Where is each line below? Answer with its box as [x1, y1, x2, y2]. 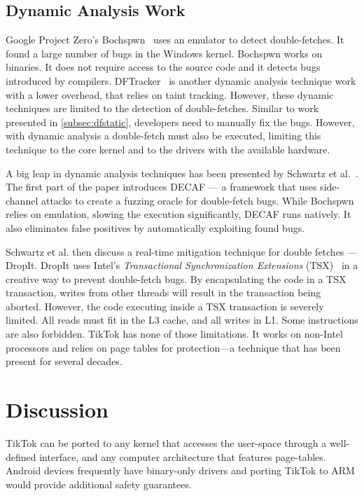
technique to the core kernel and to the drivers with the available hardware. [6, 142, 330, 156]
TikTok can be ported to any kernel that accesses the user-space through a [6, 435, 327, 450]
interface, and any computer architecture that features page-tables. [39, 449, 326, 464]
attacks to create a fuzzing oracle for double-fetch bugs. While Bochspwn [41, 193, 354, 207]
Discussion [6, 395, 108, 424]
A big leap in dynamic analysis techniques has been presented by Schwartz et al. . [6, 165, 358, 180]
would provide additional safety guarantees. [6, 476, 192, 491]
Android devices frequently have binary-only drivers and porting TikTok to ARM [6, 463, 355, 478]
